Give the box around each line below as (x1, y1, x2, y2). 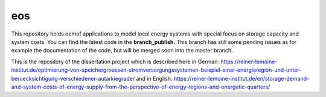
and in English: (136, 75, 173, 82)
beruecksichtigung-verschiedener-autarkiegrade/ (11, 75, 135, 82)
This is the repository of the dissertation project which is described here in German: (11, 58, 220, 65)
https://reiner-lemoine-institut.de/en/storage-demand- (173, 75, 310, 82)
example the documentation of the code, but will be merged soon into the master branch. (11, 47, 233, 54)
